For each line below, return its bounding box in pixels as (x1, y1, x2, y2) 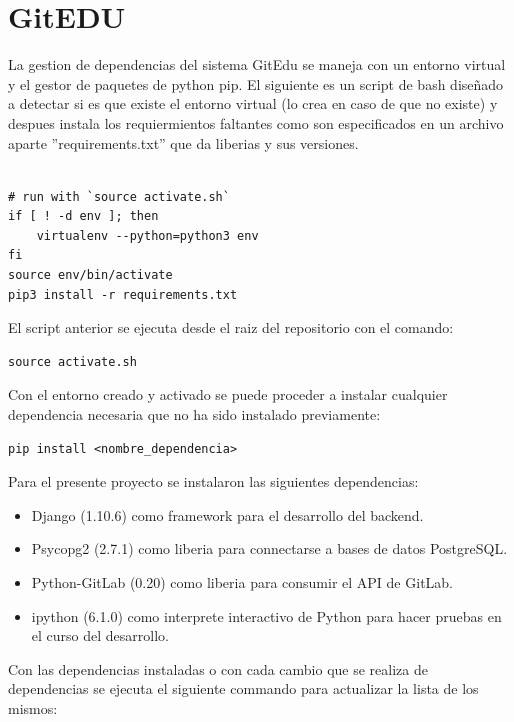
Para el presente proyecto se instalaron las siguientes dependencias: (8, 471, 419, 492)
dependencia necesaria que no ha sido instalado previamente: (8, 404, 381, 425)
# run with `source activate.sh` (8, 189, 230, 204)
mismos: (8, 697, 58, 718)
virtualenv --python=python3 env (36, 228, 259, 243)
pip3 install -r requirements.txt (8, 287, 238, 302)
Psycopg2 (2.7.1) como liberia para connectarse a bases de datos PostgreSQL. (31, 538, 508, 559)
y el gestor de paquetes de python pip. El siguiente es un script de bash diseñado (8, 73, 504, 94)
